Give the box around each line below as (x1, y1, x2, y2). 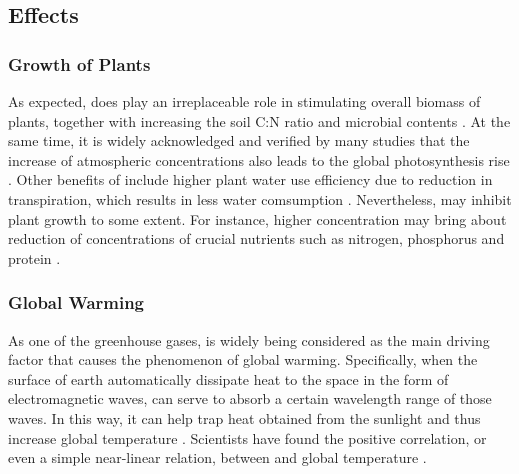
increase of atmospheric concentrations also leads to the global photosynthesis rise (8, 149, 510, 170)
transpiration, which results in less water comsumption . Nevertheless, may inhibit (8, 188, 512, 209)
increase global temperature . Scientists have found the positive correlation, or (8, 427, 487, 448)
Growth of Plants (8, 51, 151, 76)
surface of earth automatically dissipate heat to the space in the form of (8, 368, 449, 389)
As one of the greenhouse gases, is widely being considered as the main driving (8, 329, 490, 350)
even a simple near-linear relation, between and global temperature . (8, 447, 427, 468)
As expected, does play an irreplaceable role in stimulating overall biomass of (8, 91, 481, 111)
